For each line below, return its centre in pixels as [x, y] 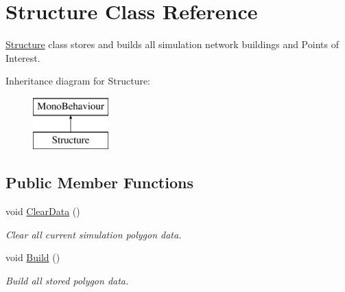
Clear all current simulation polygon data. [94, 234]
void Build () [33, 257]
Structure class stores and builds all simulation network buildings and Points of [172, 44]
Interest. [23, 57]
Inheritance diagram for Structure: [78, 81]
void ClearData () [43, 211]
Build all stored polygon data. [67, 281]
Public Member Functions [99, 182]
